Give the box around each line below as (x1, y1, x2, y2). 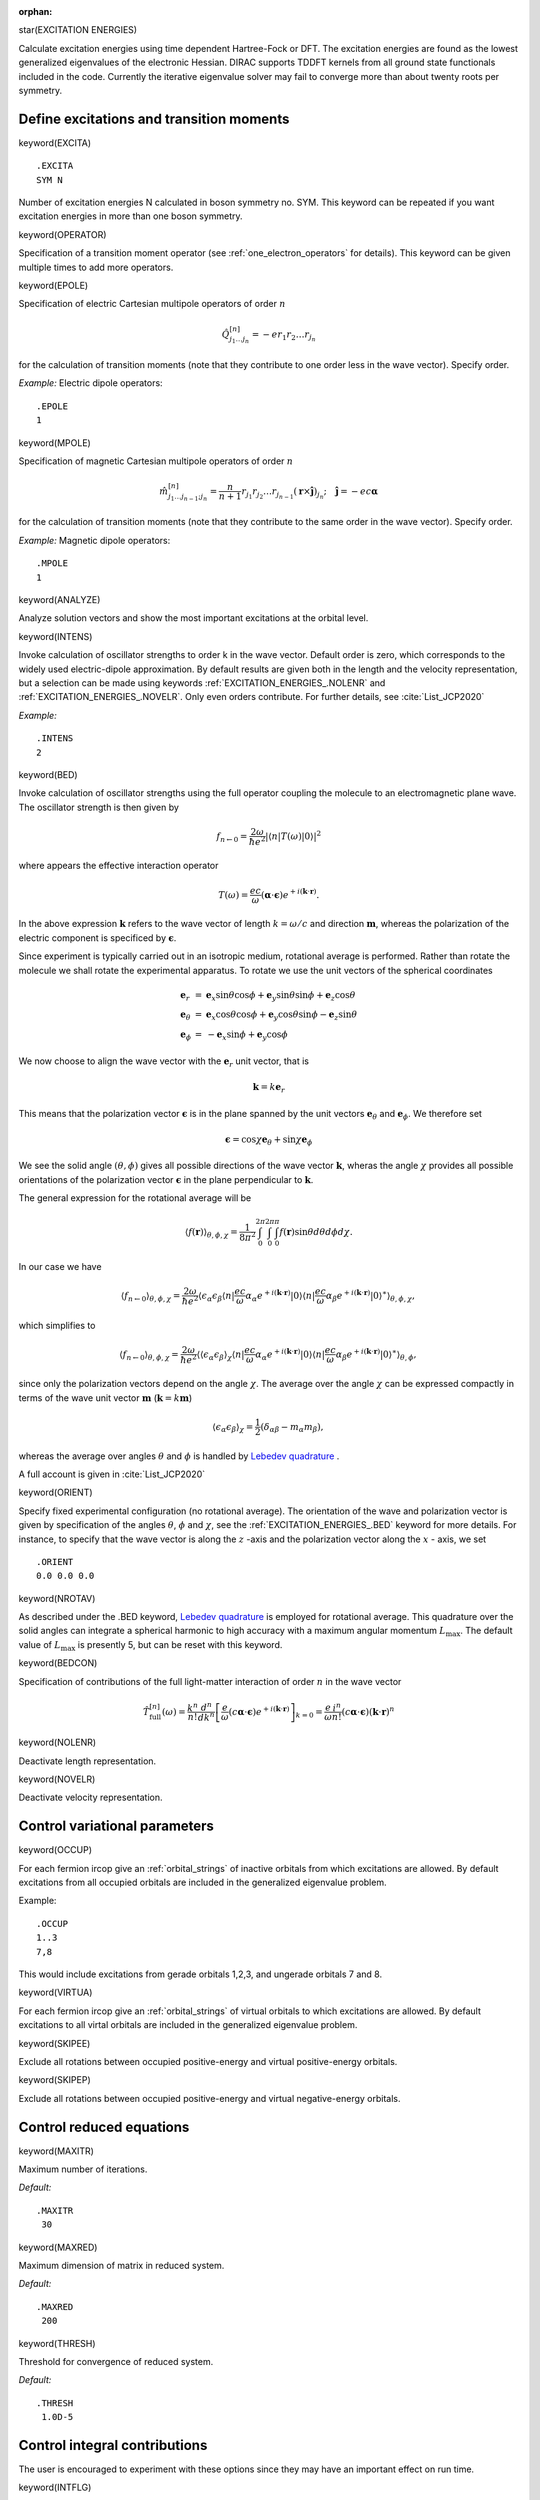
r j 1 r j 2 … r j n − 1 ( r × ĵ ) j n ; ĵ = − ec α (241, 485, 379, 500)
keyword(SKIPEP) (18, 2074, 91, 2086)
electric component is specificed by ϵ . (18, 931, 177, 944)
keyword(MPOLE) (18, 436, 92, 449)
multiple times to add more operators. (18, 261, 174, 273)
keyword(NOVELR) (18, 1773, 96, 1785)
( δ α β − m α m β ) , (260, 1421, 324, 1435)
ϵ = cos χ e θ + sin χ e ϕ (225, 1133, 313, 1147)
